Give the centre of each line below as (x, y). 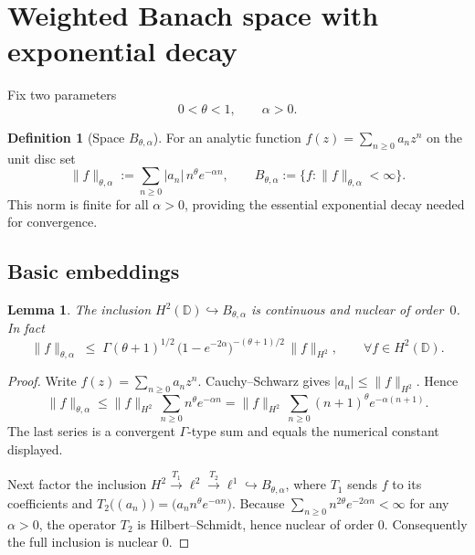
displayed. (35, 448)
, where (306, 484)
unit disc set (42, 158)
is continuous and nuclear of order (348, 310)
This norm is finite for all (78, 203)
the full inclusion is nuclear (83, 542)
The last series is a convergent (91, 430)
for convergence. (53, 222)
